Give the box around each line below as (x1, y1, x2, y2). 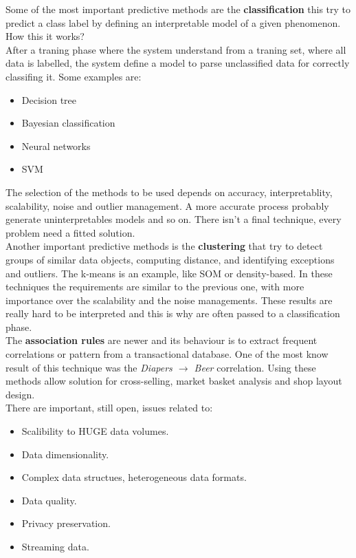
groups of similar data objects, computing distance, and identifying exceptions (5, 252, 335, 266)
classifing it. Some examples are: (5, 69, 142, 83)
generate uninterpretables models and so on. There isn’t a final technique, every (5, 212, 342, 226)
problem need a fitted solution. (5, 225, 135, 239)
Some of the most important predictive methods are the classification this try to (5, 2, 351, 16)
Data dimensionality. (21, 447, 109, 461)
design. (5, 387, 35, 401)
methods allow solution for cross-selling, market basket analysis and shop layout (5, 374, 342, 388)
